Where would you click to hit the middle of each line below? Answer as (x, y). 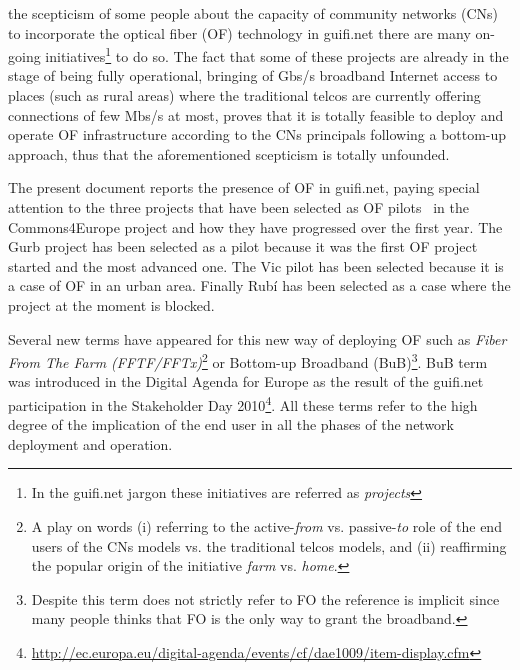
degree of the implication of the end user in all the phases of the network (231, 424)
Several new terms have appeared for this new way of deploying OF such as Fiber (257, 338)
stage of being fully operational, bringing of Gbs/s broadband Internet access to (253, 75)
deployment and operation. (90, 443)
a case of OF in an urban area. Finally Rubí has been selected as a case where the (259, 285)
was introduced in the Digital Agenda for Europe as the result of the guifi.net (246, 381)
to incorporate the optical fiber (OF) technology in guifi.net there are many (239, 32)
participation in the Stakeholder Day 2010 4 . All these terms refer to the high (243, 403)
